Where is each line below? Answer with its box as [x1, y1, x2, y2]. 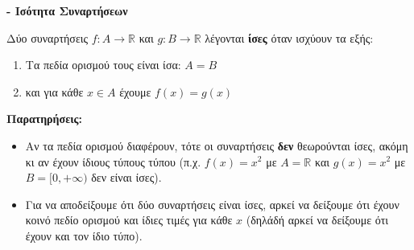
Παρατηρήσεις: [6, 110, 82, 127]
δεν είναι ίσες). [91, 169, 162, 186]
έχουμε [119, 83, 151, 100]
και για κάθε [25, 83, 84, 100]
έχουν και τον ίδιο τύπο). [25, 227, 143, 244]
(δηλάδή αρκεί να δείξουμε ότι [246, 211, 389, 228]
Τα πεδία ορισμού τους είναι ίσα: [25, 56, 181, 73]
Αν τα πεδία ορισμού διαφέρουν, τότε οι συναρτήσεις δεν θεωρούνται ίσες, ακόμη [25, 137, 408, 154]
